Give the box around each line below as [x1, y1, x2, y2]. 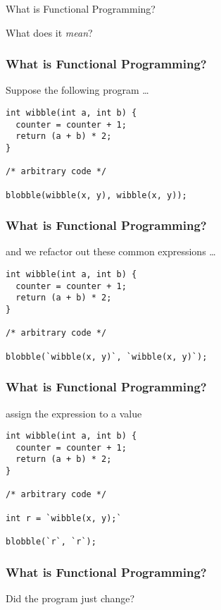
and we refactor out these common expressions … [6, 244, 216, 259]
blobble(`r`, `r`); [6, 537, 96, 547]
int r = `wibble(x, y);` [6, 513, 122, 523]
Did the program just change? [6, 590, 135, 605]
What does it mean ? [6, 25, 93, 39]
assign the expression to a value [6, 405, 142, 420]
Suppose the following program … [6, 83, 149, 97]
